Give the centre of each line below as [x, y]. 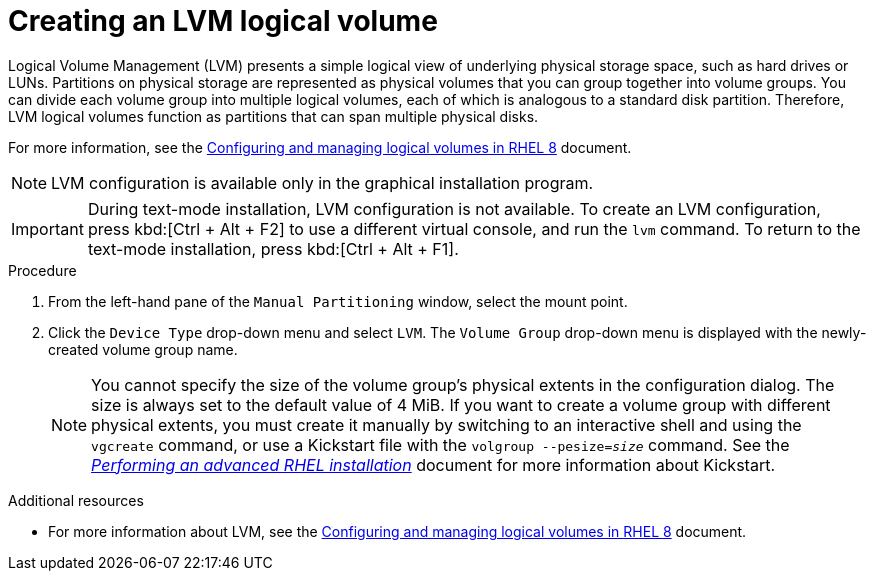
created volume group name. [143, 349]
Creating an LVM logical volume [223, 21]
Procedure [42, 270]
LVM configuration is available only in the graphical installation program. [322, 182]
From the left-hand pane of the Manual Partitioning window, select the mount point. [338, 301]
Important [47, 228]
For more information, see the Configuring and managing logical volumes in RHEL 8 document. [320, 147]
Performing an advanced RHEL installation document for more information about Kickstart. [433, 464]
